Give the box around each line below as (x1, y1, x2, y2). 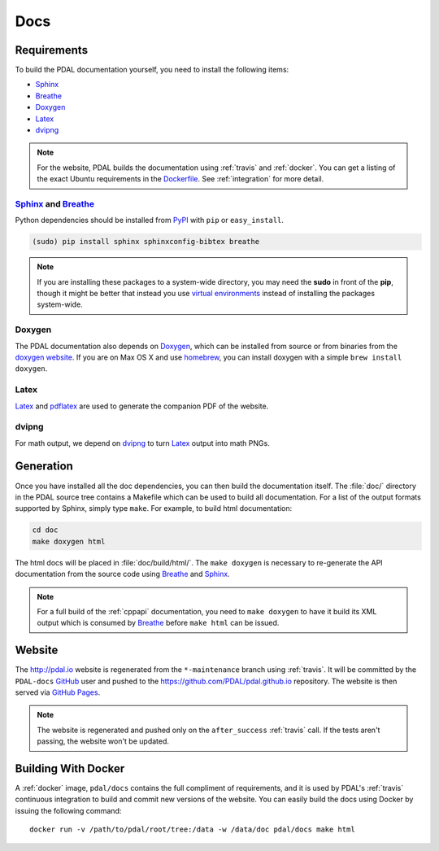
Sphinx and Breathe (15, 198, 95, 209)
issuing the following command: (15, 805, 122, 815)
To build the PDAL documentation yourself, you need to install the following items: (15, 65, 289, 75)
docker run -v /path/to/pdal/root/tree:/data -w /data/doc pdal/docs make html (29, 825, 355, 834)
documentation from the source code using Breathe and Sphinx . (15, 570, 231, 579)
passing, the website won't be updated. (37, 736, 170, 746)
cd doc (32, 526, 59, 535)
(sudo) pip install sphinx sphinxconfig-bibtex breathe (32, 237, 260, 247)
